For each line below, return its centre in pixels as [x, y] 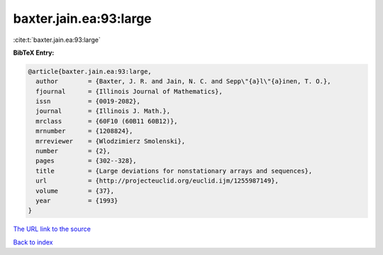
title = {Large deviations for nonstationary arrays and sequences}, [174, 171]
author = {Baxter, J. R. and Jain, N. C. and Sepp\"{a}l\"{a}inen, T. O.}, [183, 81]
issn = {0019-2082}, [88, 102]
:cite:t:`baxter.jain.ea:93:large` [57, 40]
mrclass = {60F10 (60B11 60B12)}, [107, 121]
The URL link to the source [52, 229]
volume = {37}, [75, 191]
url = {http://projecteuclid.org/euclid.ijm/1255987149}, [157, 181]
